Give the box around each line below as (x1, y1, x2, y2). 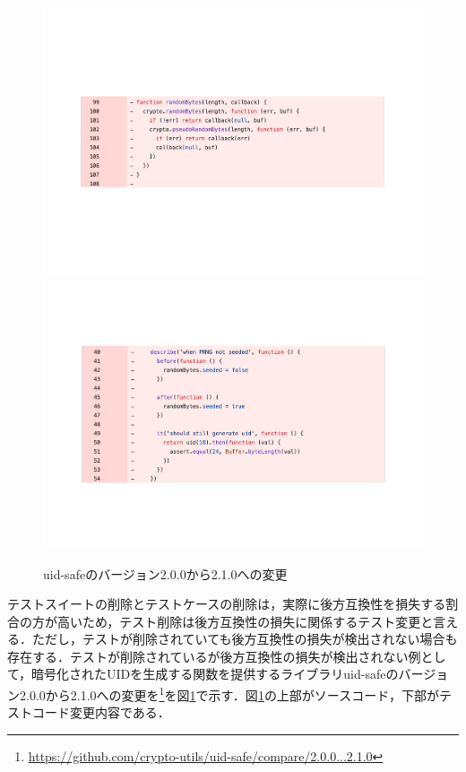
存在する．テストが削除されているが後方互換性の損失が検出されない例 (7, 646, 421, 665)
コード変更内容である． (31, 703, 170, 722)
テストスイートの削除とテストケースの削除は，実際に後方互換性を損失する (7, 594, 446, 613)
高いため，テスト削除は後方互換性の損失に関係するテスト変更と (56, 612, 434, 630)
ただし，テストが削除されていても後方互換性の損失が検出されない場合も (31, 629, 458, 648)
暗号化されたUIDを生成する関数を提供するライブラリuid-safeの (31, 664, 399, 683)
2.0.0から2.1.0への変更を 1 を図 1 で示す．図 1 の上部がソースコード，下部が (19, 683, 439, 704)
